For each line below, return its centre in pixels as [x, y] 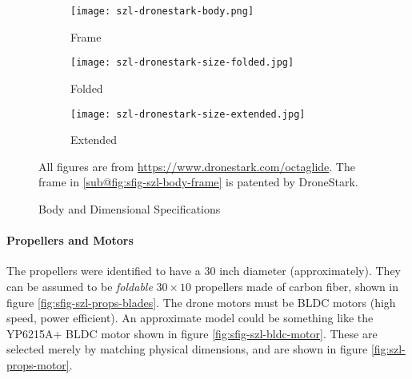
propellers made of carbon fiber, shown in [297, 286]
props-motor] [38, 364]
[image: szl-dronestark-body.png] [162, 11]
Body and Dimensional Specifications [130, 208]
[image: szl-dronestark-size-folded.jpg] [182, 63]
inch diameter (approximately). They [310, 271]
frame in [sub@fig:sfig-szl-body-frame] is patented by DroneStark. [198, 182]
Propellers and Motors [70, 240]
